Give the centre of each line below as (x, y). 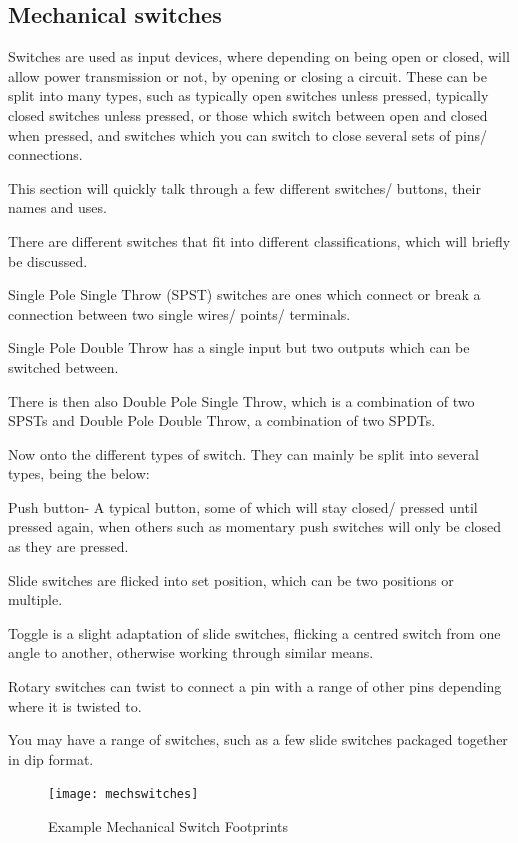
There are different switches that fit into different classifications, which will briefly (259, 240)
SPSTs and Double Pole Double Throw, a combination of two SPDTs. (222, 420)
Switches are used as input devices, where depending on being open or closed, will (259, 56)
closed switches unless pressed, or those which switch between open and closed (248, 114)
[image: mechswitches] (123, 794)
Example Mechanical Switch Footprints (168, 826)
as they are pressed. (68, 546)
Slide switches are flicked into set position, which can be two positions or (231, 579)
